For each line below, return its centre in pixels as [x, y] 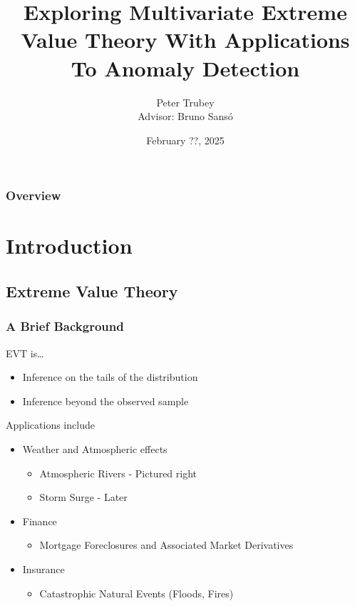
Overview [34, 195]
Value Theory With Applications [185, 40]
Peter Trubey [185, 102]
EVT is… [25, 353]
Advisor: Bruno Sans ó [185, 116]
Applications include [50, 425]
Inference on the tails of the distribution [110, 377]
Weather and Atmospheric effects [95, 448]
